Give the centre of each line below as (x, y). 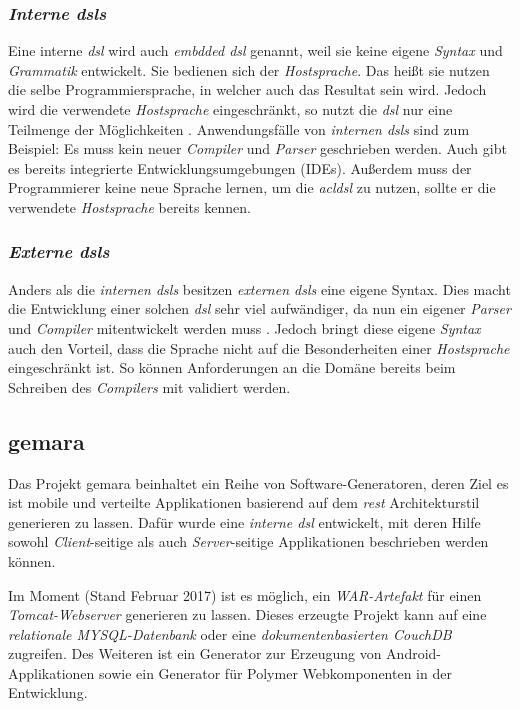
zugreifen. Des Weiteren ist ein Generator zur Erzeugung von (195, 653)
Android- (413, 653)
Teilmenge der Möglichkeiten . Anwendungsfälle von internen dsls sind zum (239, 128)
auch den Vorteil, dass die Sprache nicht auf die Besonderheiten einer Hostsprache (259, 347)
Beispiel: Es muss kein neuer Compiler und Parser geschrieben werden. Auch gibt (257, 148)
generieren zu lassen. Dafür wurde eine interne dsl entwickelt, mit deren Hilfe (244, 521)
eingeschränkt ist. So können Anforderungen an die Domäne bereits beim (232, 367)
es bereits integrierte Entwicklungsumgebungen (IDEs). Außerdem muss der (240, 167)
